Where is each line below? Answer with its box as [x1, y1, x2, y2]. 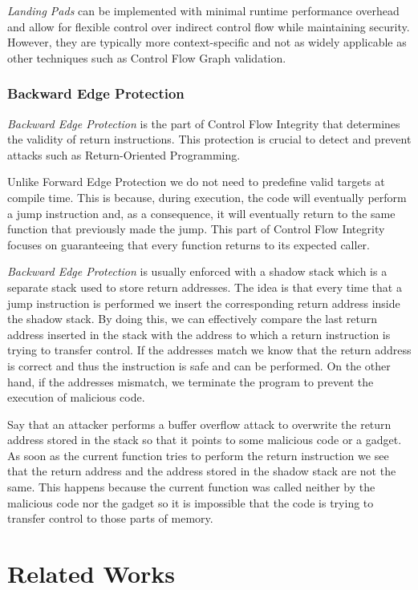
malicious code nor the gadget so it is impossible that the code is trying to [7, 494, 374, 511]
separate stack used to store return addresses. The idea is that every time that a [7, 278, 402, 295]
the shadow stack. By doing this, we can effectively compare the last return [7, 310, 378, 327]
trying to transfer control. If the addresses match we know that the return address [7, 341, 412, 358]
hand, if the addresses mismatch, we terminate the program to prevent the [7, 373, 374, 390]
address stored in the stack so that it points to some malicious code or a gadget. [7, 431, 402, 448]
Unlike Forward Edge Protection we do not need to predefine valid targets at [7, 173, 385, 190]
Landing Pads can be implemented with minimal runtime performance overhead [7, 2, 400, 18]
